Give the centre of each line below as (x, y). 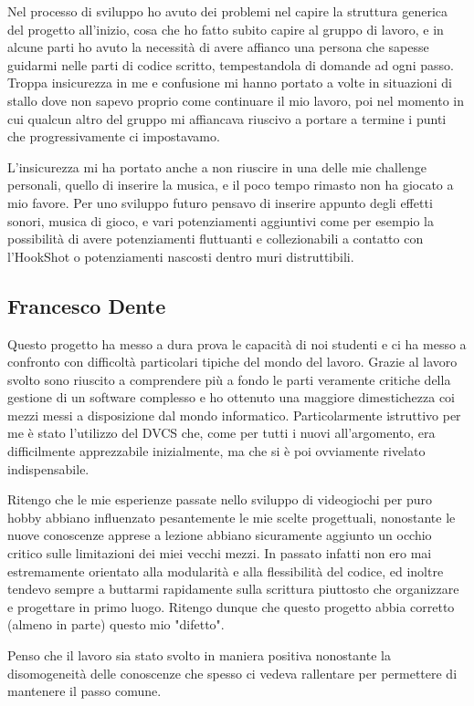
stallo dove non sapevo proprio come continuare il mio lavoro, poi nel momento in (236, 100)
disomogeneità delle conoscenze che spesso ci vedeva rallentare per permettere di (232, 673)
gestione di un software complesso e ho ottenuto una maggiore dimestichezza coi (231, 397)
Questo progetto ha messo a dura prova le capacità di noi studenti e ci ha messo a (237, 343)
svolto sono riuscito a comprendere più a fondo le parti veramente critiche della (229, 379)
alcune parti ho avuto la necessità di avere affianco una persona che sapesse (218, 47)
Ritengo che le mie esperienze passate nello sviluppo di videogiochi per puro (220, 499)
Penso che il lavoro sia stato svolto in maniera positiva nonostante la (199, 655)
